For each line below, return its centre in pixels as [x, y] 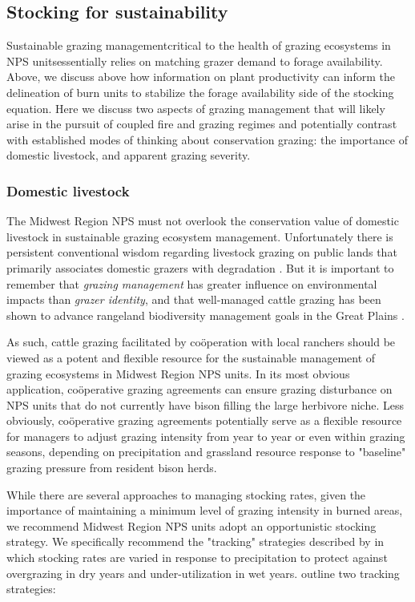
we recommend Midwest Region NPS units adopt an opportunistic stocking [191, 525]
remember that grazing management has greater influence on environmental [192, 283]
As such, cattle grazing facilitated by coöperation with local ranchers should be [201, 342]
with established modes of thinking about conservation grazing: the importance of [207, 139]
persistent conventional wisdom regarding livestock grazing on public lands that [202, 252]
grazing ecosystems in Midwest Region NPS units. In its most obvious [178, 373]
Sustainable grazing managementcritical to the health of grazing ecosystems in [199, 45]
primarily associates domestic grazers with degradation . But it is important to [200, 267]
